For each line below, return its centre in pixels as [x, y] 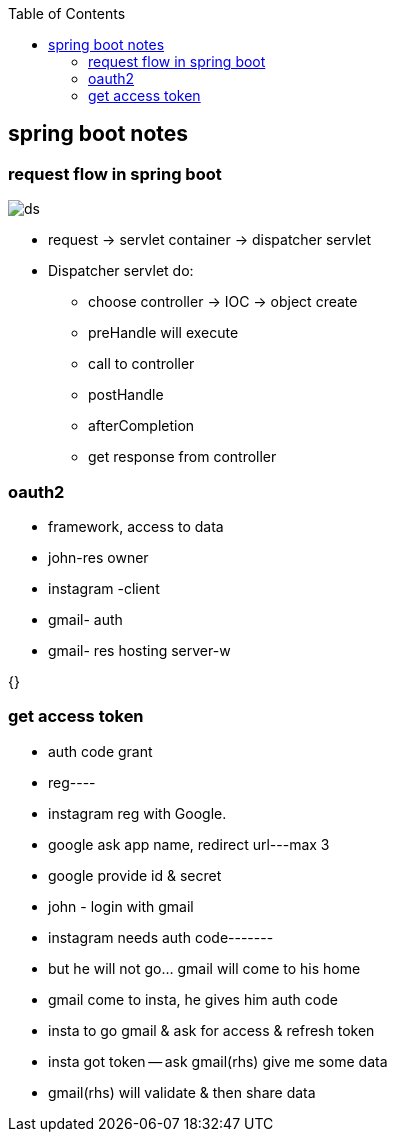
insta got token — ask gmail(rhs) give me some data [218, 1061]
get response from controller [182, 457]
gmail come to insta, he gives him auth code [193, 999]
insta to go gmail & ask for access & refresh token [211, 1030]
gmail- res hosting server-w [139, 650]
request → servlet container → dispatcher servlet [210, 240]
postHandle [126, 395]
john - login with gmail [121, 906]
